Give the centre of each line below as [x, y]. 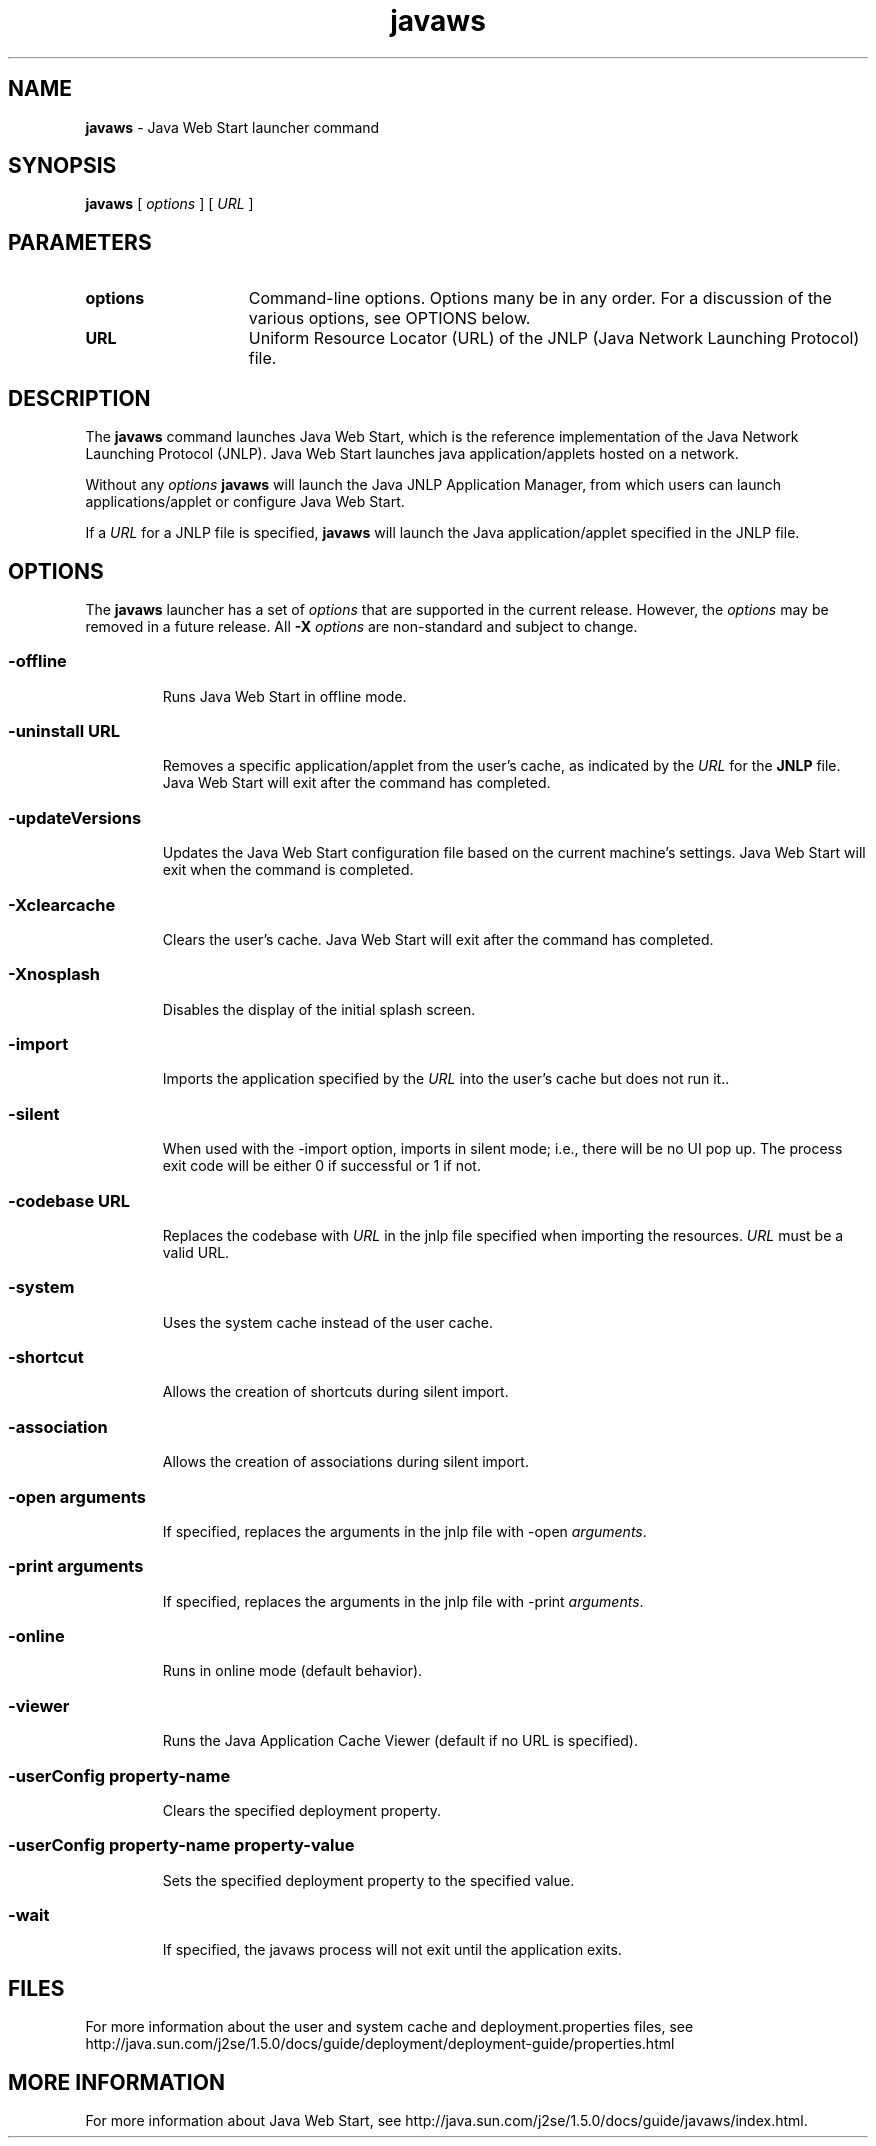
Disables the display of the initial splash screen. [319, 1009]
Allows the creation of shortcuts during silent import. [335, 1392]
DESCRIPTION [79, 398]
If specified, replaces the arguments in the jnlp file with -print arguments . [403, 1601]
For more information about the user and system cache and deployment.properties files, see [389, 2027]
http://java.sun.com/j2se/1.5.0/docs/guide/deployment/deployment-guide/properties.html [380, 2044]
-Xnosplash [54, 974]
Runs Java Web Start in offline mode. [284, 696]
